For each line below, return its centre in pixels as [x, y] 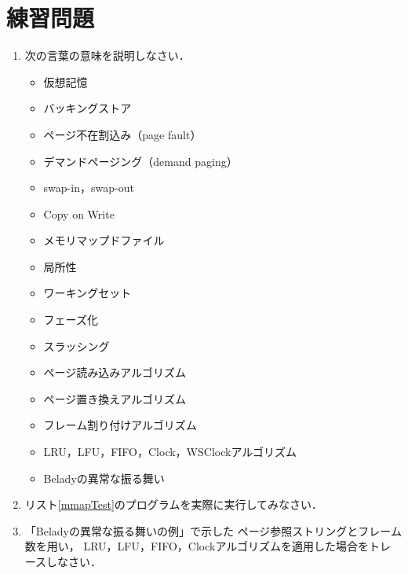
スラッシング [76, 346]
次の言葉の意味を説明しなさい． [107, 55]
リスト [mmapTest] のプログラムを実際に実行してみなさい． [173, 504]
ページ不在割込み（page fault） [122, 134]
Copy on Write [79, 213]
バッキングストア [87, 108]
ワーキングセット [87, 293]
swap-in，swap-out [89, 188]
